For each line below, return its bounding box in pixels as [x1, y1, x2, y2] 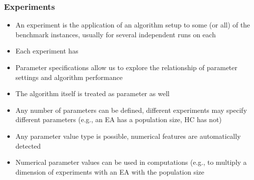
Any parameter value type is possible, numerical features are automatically [15, 130, 241, 141]
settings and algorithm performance [15, 72, 123, 82]
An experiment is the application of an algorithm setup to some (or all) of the [15, 20, 250, 30]
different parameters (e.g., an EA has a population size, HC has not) [15, 114, 222, 125]
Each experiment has [15, 46, 78, 56]
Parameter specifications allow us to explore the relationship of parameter [15, 62, 238, 72]
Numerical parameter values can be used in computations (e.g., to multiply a [15, 157, 247, 167]
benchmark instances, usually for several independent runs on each [15, 29, 216, 39]
